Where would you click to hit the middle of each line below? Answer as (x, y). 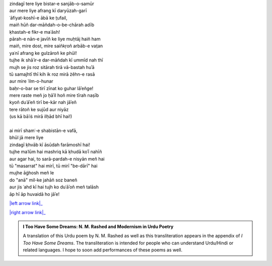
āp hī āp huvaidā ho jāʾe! (35, 194)
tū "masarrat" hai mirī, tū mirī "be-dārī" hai (53, 166)
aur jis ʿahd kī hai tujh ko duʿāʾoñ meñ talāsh (54, 187)
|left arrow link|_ (26, 203)
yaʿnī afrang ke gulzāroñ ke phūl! (43, 53)
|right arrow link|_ (27, 213)
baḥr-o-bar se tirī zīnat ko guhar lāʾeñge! (51, 88)
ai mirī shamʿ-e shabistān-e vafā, (43, 130)
